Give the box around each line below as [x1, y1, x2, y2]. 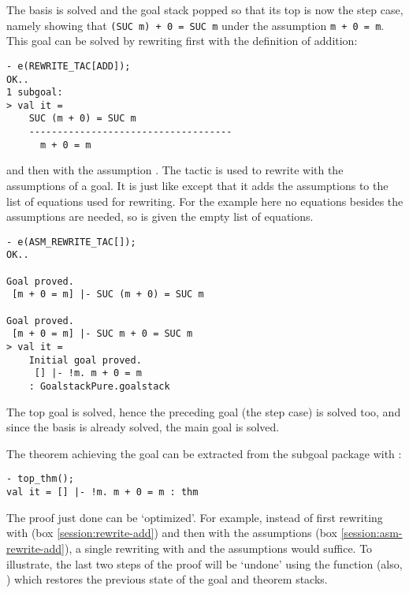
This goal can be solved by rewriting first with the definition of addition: [6, 32, 358, 49]
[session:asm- [340, 524, 403, 541]
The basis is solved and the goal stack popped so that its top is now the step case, [6, 2, 403, 17]
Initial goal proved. [28, 354, 142, 366]
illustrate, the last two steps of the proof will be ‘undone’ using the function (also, [6, 555, 403, 572]
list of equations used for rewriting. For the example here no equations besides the [6, 192, 403, 209]
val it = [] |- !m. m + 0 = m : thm [6, 487, 199, 498]
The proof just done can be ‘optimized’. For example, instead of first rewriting [6, 509, 383, 525]
